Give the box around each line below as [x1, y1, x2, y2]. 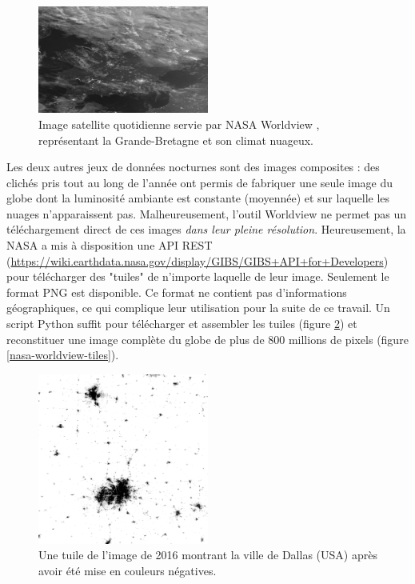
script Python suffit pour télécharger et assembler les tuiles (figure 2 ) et [6, 315, 357, 332]
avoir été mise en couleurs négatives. [38, 562, 217, 579]
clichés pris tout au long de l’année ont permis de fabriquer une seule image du [6, 174, 393, 190]
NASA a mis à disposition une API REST [6, 237, 213, 254]
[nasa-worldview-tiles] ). [6, 346, 119, 363]
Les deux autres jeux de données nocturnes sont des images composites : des [6, 158, 380, 175]
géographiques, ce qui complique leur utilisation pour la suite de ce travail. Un [6, 299, 390, 316]
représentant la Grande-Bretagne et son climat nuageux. [38, 131, 313, 148]
